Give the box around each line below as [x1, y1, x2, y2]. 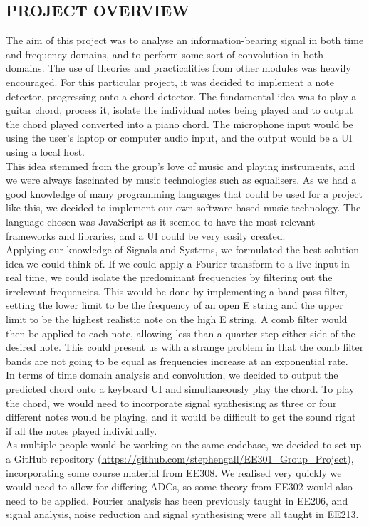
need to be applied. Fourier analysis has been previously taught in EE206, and [6, 493, 348, 507]
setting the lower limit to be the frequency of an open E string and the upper [6, 298, 343, 312]
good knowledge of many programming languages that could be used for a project [6, 186, 363, 201]
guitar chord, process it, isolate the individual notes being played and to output [6, 102, 353, 117]
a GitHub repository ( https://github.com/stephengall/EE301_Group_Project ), [6, 451, 354, 466]
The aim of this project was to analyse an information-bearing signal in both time [6, 33, 364, 48]
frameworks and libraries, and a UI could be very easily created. [6, 228, 286, 243]
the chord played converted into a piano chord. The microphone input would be [6, 116, 353, 131]
